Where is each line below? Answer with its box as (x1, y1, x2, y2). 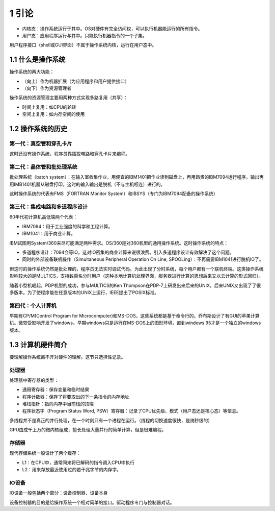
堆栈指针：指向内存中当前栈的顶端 (22, 401, 94, 407)
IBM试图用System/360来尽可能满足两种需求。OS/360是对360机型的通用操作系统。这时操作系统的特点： (9, 240, 229, 246)
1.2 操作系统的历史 (9, 125, 68, 133)
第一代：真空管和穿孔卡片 (9, 140, 72, 147)
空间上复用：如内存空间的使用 (22, 111, 85, 117)
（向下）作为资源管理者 (22, 85, 71, 91)
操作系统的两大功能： (9, 69, 54, 75)
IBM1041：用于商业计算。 (22, 230, 76, 237)
